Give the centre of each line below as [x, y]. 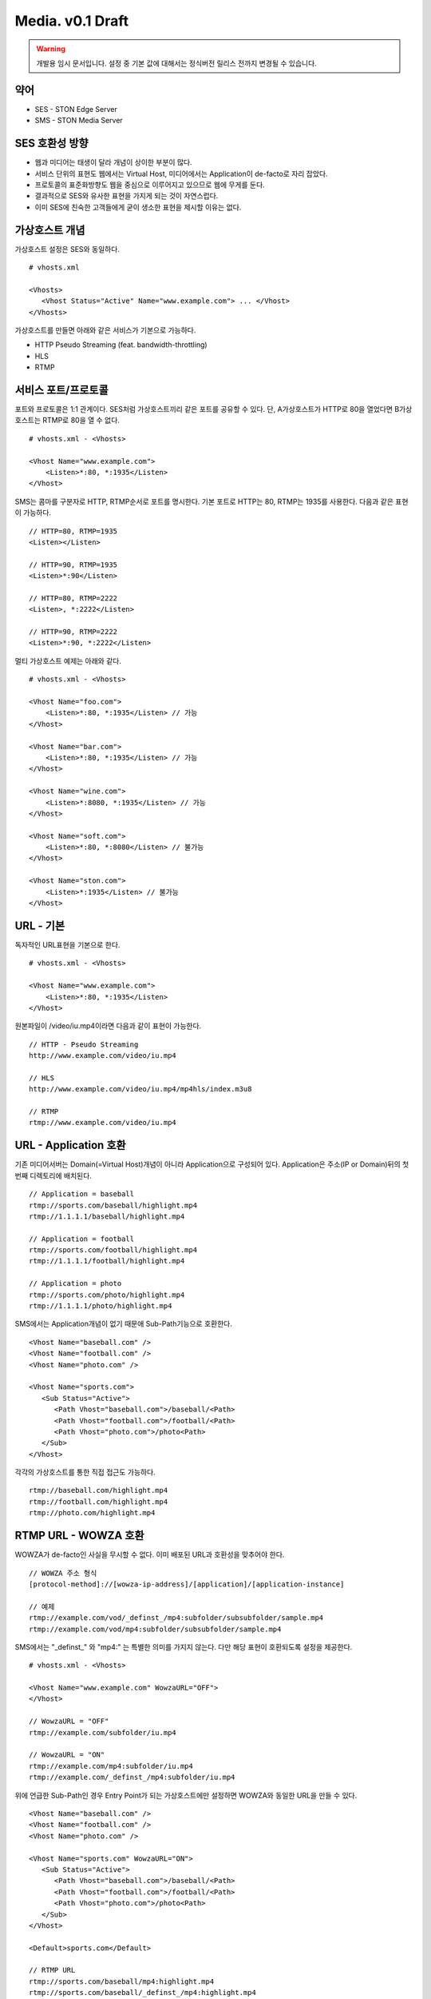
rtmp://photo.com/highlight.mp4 [92, 1513]
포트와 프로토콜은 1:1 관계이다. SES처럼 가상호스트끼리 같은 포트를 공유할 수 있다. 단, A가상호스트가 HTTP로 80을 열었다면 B [207, 409]
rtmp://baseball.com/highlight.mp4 [99, 1490]
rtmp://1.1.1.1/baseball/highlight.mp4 [107, 1216]
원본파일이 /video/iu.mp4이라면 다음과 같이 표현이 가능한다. [108, 1026]
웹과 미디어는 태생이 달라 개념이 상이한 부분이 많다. [113, 162]
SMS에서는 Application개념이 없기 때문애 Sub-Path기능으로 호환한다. [124, 1324]
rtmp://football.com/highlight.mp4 [99, 1502]
